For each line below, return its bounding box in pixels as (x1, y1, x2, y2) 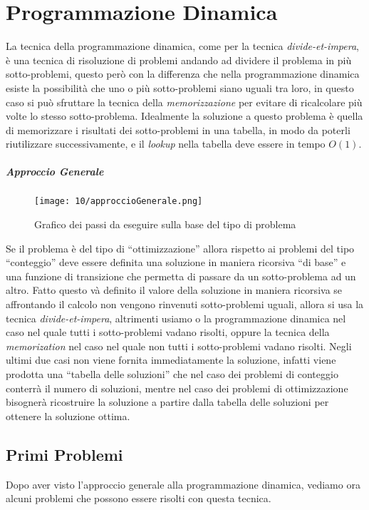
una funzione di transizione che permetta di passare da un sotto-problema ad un (6, 268, 356, 283)
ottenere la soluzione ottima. (6, 408, 130, 423)
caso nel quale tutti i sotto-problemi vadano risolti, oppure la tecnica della (6, 325, 330, 340)
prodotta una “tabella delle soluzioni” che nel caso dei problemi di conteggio (6, 367, 338, 382)
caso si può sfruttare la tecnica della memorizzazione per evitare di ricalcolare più (6, 94, 363, 109)
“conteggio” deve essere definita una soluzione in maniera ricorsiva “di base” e (6, 255, 346, 270)
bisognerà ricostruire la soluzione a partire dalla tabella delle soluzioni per (6, 394, 329, 409)
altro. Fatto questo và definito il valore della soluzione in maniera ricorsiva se (6, 282, 343, 297)
